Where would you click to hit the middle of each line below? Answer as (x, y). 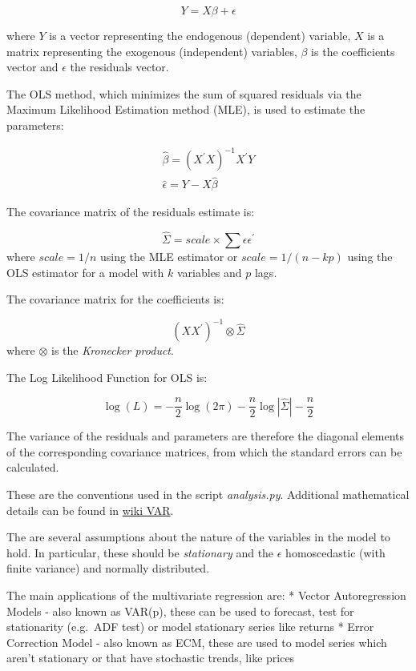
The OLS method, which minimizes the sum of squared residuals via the (184, 93)
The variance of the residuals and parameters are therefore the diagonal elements (205, 436)
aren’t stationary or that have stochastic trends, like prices (151, 658)
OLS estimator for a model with (85, 272)
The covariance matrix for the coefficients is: (115, 299)
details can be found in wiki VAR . (90, 510)
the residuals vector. (119, 67)
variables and (209, 272)
